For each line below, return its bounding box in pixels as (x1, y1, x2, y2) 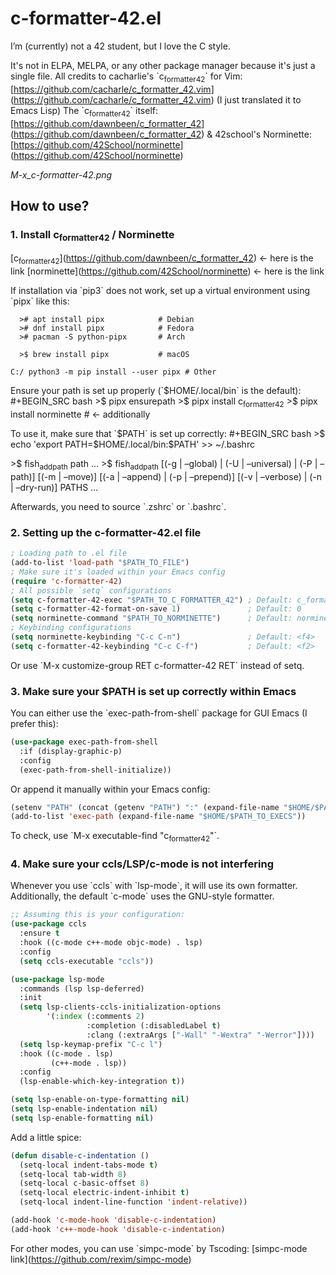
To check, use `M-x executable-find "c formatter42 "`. (10, 830, 220, 844)
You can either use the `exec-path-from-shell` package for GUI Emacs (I (10, 707, 308, 719)
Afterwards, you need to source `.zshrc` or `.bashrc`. (10, 500, 227, 512)
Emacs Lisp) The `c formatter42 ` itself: (10, 104, 159, 119)
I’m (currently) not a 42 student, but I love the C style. (10, 40, 231, 52)
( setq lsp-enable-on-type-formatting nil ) (10, 1095, 190, 1105)
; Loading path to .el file (10, 548, 128, 559)
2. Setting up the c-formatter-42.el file (10, 525, 202, 539)
